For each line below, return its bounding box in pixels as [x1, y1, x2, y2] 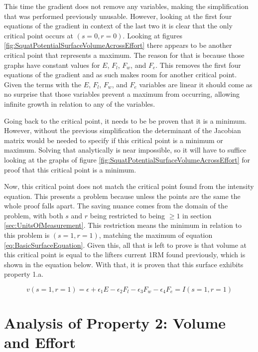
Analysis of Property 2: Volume [4, 313, 226, 333]
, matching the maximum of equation [99, 230, 213, 240]
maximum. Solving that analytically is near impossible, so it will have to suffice [4, 145, 247, 155]
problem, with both [4, 210, 63, 220]
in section [182, 210, 212, 220]
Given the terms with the [4, 79, 81, 89]
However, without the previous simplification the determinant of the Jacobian [4, 125, 241, 136]
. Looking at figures [123, 30, 182, 40]
